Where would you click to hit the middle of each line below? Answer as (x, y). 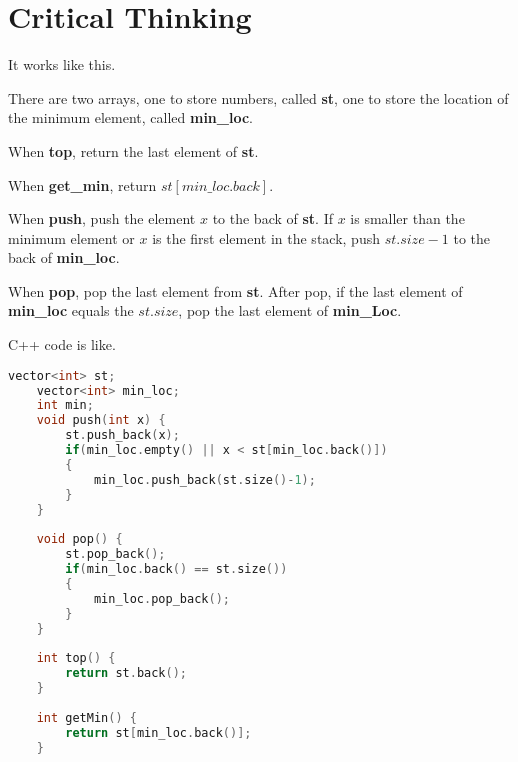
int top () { (76, 658)
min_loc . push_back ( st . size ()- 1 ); (204, 479)
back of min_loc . (64, 257)
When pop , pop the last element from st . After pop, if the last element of (235, 290)
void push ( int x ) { (101, 420)
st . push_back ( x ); (122, 435)
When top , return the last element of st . (133, 150)
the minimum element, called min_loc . (130, 117)
